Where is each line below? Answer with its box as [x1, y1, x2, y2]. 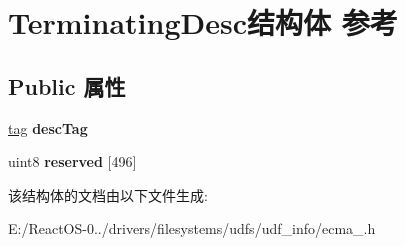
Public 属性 [8, 70, 126, 101]
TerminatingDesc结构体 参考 [8, 2, 398, 43]
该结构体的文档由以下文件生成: [8, 184, 208, 205]
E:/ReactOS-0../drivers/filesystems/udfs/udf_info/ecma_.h [8, 218, 376, 239]
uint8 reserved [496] [8, 151, 137, 172]
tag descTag [8, 117, 88, 138]
